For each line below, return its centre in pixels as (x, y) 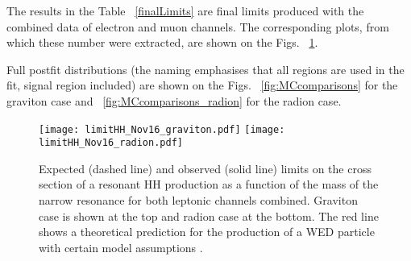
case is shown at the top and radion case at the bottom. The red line (209, 215)
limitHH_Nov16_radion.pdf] (111, 143)
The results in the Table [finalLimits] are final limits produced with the (185, 10)
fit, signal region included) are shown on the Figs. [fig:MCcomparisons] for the (202, 85)
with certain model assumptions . (121, 247)
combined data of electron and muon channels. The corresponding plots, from (198, 26)
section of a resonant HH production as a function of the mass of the (209, 184)
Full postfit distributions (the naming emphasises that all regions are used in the (205, 69)
